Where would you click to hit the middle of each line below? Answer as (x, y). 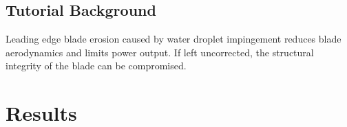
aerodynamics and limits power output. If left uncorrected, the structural (160, 52)
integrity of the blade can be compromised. (96, 66)
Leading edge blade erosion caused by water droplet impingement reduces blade (173, 39)
